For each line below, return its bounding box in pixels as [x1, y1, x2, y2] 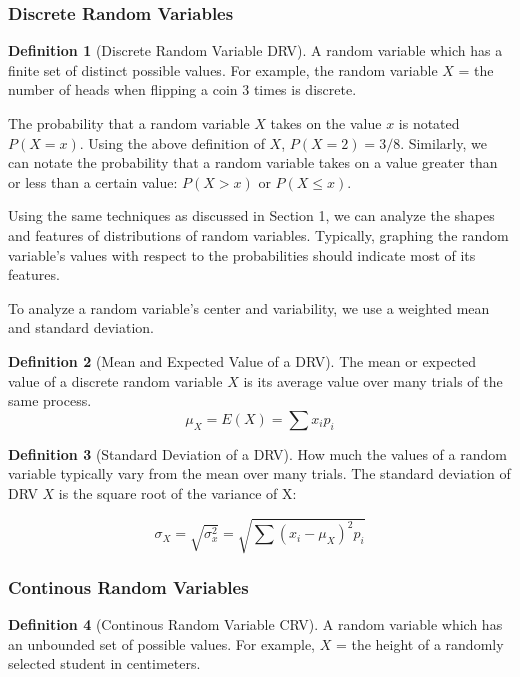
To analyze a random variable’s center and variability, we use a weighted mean [8, 297, 490, 318]
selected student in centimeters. [8, 653, 201, 674]
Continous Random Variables [8, 574, 249, 599]
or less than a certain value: [8, 171, 178, 192]
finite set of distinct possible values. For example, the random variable [8, 59, 438, 80]
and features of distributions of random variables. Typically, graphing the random [8, 224, 509, 245]
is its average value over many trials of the [243, 370, 503, 391]
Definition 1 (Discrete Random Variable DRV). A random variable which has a [8, 40, 503, 61]
